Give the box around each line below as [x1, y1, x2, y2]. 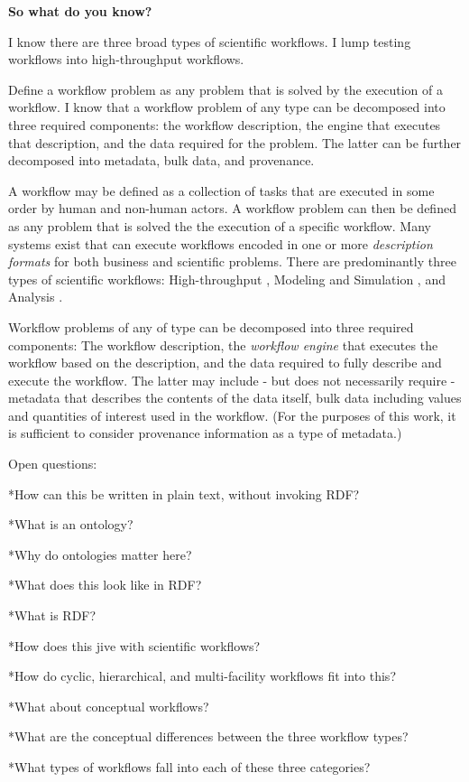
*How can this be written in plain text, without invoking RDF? [8, 484, 360, 503]
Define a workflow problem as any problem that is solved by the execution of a [8, 79, 443, 98]
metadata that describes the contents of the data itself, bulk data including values [8, 388, 462, 407]
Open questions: [8, 454, 97, 473]
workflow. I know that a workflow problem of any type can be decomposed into [8, 98, 446, 116]
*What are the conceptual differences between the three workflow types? [8, 727, 409, 746]
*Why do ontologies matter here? [8, 545, 192, 563]
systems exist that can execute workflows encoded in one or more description [8, 234, 433, 253]
